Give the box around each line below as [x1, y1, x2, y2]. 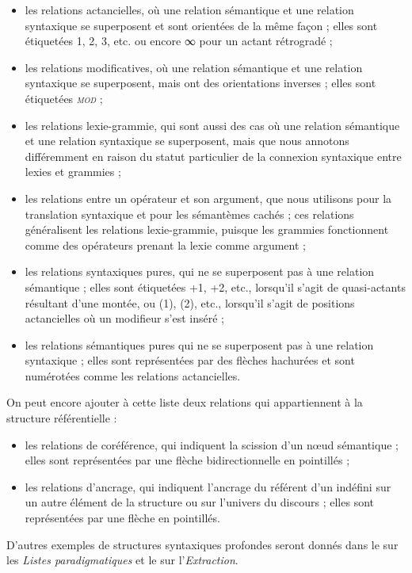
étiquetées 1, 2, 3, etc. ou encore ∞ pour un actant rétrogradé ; [25, 32, 333, 49]
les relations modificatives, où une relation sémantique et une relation [25, 59, 363, 75]
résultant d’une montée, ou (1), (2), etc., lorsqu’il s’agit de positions [25, 294, 355, 311]
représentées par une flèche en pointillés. [25, 510, 220, 526]
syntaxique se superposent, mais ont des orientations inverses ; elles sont [25, 74, 376, 91]
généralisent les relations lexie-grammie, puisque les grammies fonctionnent [25, 221, 389, 238]
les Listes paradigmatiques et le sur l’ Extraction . [6, 552, 238, 568]
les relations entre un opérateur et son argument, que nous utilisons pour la [25, 189, 392, 206]
